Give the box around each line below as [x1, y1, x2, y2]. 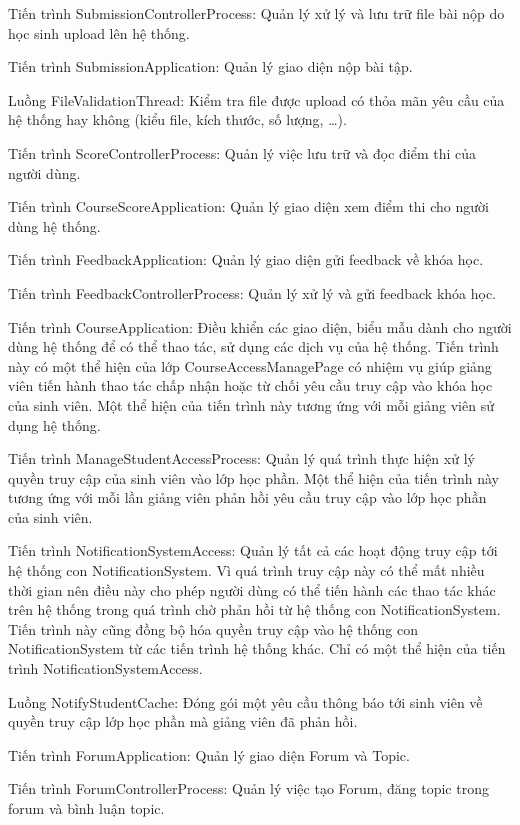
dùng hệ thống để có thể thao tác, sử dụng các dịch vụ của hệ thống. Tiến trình [8, 336, 499, 357]
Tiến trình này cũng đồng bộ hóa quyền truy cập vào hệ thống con [8, 618, 419, 639]
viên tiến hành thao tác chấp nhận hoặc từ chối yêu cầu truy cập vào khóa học [8, 375, 493, 396]
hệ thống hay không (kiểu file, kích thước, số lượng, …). [8, 109, 347, 130]
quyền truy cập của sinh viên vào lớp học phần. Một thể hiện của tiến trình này [8, 467, 499, 488]
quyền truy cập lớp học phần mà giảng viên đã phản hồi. [8, 711, 358, 732]
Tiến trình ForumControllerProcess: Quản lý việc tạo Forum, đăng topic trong [8, 778, 489, 799]
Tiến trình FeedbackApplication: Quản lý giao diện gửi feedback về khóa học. [8, 249, 484, 270]
